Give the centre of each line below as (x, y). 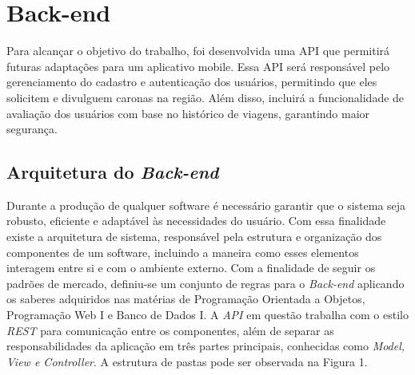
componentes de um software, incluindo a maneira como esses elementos (183, 252)
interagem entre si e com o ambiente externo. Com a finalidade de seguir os (191, 268)
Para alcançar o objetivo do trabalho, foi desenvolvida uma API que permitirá (198, 51)
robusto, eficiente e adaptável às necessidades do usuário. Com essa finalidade (196, 221)
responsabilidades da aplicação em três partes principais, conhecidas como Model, (206, 346)
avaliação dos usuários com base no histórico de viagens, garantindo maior (188, 113)
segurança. (32, 129)
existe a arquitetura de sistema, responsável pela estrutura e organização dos (194, 237)
